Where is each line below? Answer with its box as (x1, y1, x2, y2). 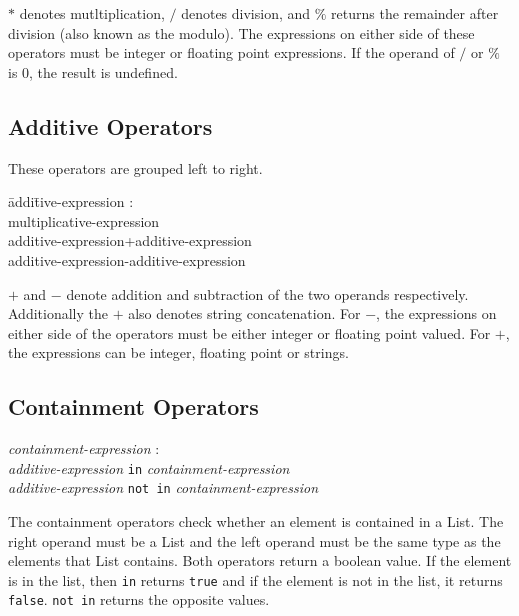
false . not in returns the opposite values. (8, 589, 270, 610)
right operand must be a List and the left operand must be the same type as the (8, 530, 501, 551)
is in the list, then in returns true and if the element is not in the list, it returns (8, 569, 503, 590)
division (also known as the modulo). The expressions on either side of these (8, 22, 475, 43)
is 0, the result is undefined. (8, 61, 178, 82)
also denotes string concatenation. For (128, 303, 361, 324)
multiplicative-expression (8, 210, 160, 231)
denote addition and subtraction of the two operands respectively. (66, 283, 469, 304)
